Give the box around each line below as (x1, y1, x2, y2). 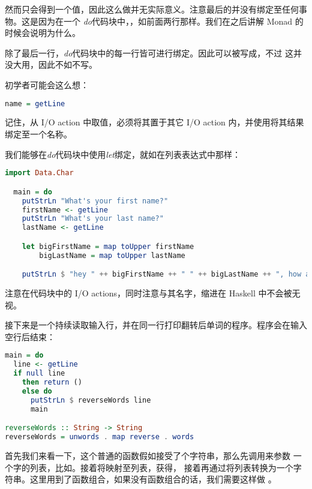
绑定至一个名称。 (5, 128, 72, 140)
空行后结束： (5, 330, 55, 343)
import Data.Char (5, 169, 74, 178)
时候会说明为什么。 (5, 26, 80, 39)
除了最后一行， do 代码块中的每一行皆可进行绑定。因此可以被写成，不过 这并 (5, 46, 302, 59)
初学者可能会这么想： (5, 78, 89, 91)
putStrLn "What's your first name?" (22, 196, 169, 205)
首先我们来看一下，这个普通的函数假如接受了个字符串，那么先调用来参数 (5, 449, 290, 461)
